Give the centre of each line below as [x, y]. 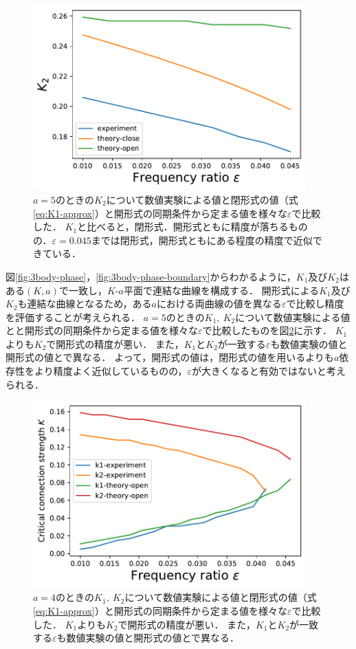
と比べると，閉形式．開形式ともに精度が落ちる [183, 227]
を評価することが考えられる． [73, 317]
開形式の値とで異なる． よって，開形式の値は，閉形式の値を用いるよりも [170, 357]
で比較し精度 [315, 304]
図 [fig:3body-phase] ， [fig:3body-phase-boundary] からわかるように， [151, 276]
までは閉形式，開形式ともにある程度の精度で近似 [202, 240]
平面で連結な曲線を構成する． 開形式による [221, 290]
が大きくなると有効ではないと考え [269, 371]
